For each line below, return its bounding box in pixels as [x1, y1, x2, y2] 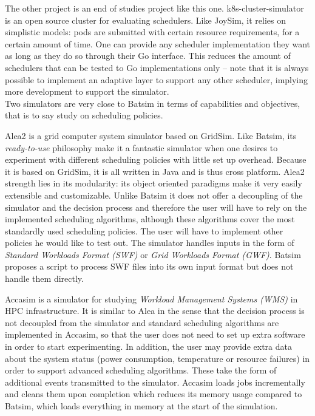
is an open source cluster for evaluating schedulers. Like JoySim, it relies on [5, 13, 286, 26]
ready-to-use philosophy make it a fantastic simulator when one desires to [5, 141, 278, 154]
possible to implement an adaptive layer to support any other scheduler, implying [5, 73, 308, 86]
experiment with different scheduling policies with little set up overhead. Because [5, 153, 307, 166]
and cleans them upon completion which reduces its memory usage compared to [5, 387, 302, 400]
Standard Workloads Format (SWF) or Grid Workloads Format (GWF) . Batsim [5, 248, 301, 261]
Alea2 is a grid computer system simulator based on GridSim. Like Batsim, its [5, 129, 297, 142]
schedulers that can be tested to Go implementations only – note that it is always [5, 61, 309, 73]
